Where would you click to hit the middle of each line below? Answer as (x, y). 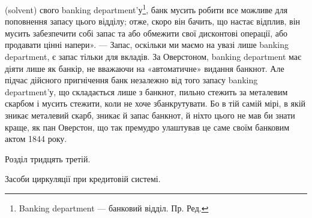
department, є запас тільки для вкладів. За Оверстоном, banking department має (153, 57)
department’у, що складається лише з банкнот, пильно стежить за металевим (146, 91)
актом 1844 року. (36, 139)
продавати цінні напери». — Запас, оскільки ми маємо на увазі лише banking (147, 45)
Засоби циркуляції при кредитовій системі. (83, 179)
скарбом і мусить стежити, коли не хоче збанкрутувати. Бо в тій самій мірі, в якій (155, 103)
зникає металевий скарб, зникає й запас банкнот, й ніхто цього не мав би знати (150, 115)
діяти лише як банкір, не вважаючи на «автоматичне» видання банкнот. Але (145, 68)
